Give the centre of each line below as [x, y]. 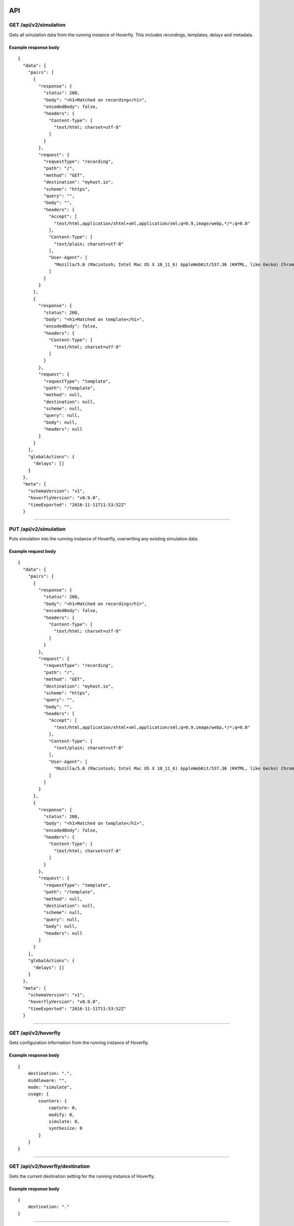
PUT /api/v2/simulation [37, 529]
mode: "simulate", [50, 1087]
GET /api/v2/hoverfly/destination [49, 1166]
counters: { [53, 1101]
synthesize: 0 [66, 1128]
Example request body [33, 551]
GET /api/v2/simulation [37, 25]
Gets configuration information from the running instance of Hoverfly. [79, 1043]
